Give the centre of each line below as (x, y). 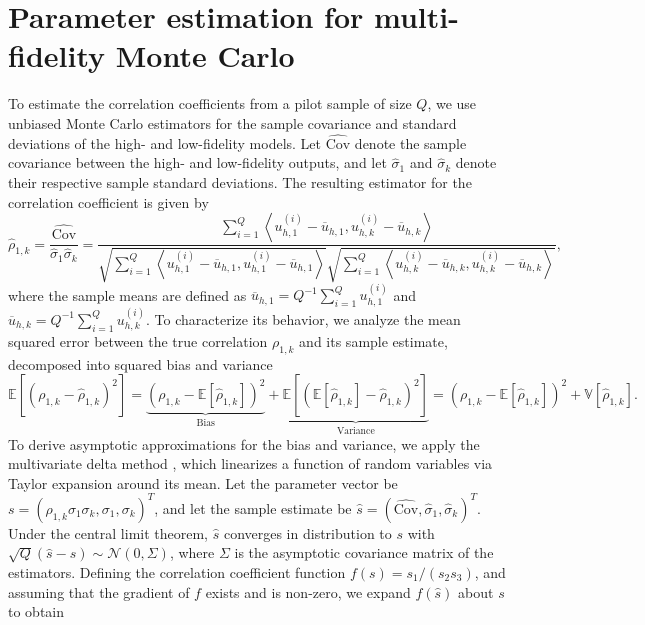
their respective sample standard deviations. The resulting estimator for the (240, 181)
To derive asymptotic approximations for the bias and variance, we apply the (244, 443)
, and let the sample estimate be (253, 507)
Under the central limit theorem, (108, 532)
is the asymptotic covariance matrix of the (364, 552)
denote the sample (410, 142)
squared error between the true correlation (138, 340)
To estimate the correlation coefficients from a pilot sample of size (210, 103)
